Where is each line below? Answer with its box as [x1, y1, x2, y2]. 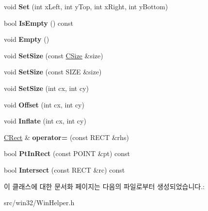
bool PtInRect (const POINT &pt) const [4, 148, 130, 158]
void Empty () [4, 34, 49, 44]
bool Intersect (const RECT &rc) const [4, 164, 125, 175]
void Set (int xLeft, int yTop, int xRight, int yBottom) [4, 1, 168, 11]
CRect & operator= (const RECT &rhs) [4, 132, 129, 142]
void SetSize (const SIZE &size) [4, 67, 102, 77]
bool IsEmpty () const [4, 18, 74, 28]
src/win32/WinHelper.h [4, 197, 75, 208]
